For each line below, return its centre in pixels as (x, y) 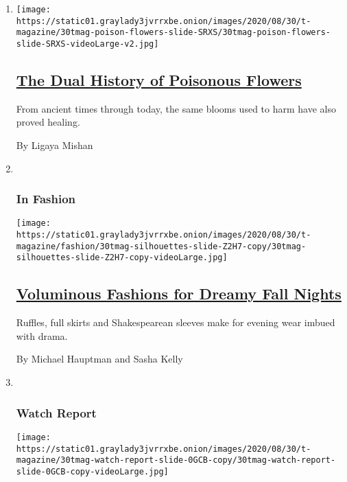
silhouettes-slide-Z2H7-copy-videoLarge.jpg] (122, 258)
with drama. (42, 335)
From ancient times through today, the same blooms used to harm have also (176, 108)
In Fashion (46, 199)
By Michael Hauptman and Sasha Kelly (99, 359)
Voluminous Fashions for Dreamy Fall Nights (179, 294)
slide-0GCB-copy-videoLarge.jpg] (92, 471)
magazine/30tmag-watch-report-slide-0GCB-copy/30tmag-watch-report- (176, 460)
